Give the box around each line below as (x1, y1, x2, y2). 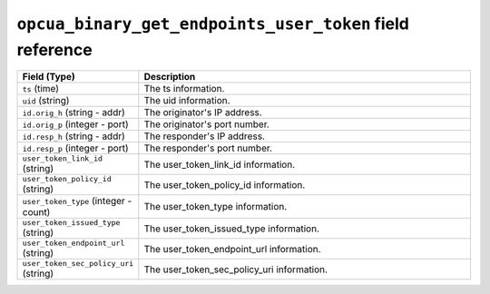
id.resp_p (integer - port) (22, 142, 129, 154)
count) (22, 206, 51, 219)
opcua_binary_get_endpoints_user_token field (16, 14, 410, 34)
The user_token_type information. (143, 201, 288, 213)
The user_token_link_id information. (143, 158, 296, 171)
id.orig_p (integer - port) (22, 118, 129, 131)
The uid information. (143, 94, 230, 107)
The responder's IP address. (143, 130, 265, 142)
